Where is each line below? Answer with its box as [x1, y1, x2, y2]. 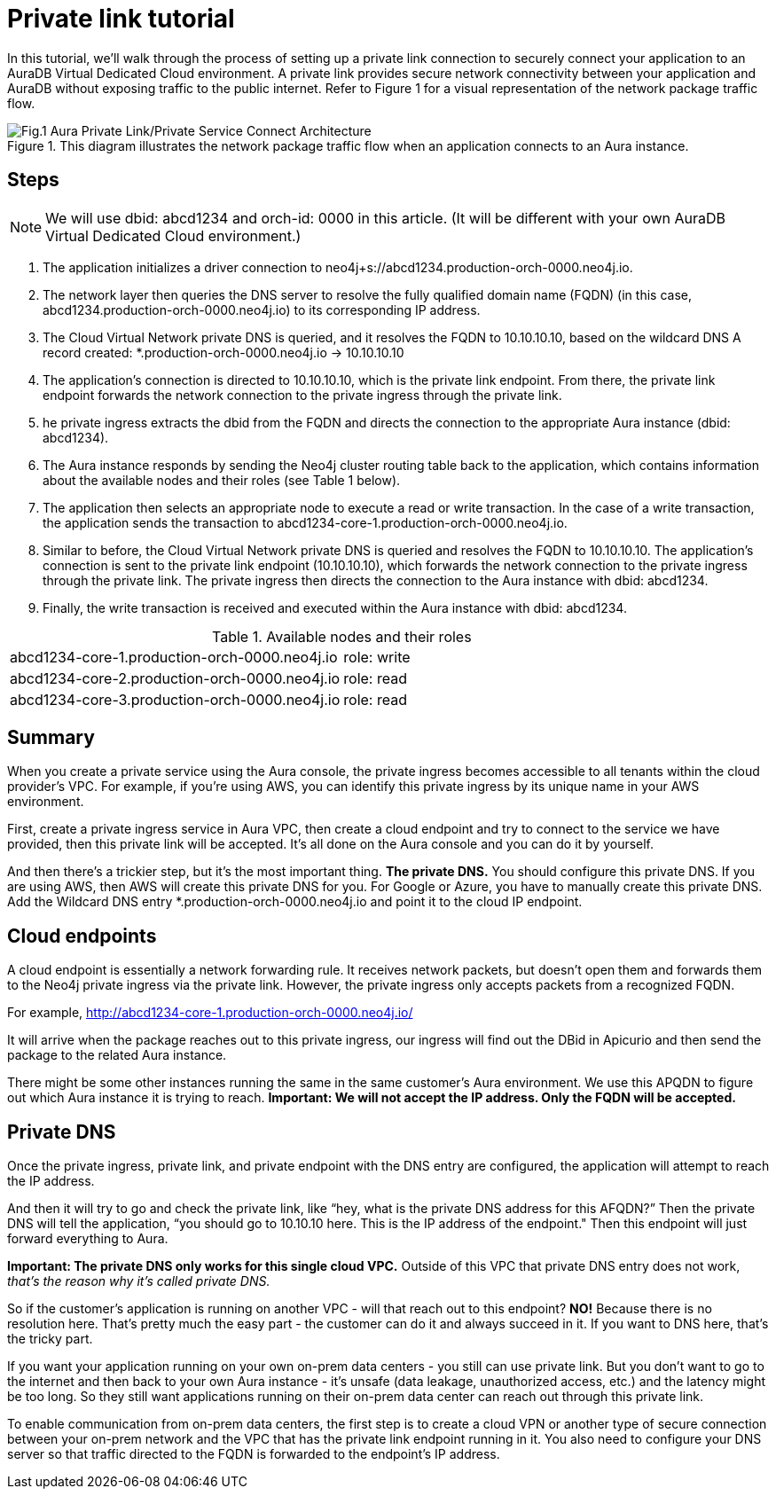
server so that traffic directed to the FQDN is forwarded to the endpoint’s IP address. [7, 1446, 500, 1462]
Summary [7, 726, 95, 749]
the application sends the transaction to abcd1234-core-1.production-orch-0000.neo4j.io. [43, 514, 568, 530]
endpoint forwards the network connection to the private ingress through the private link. [43, 387, 562, 403]
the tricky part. [7, 1331, 93, 1347]
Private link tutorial [7, 4, 235, 34]
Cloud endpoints [7, 924, 157, 947]
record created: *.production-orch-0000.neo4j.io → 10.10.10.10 [43, 344, 404, 360]
